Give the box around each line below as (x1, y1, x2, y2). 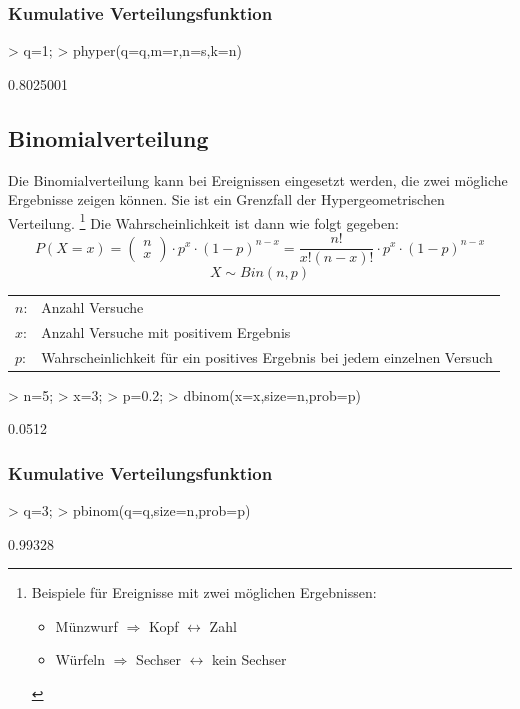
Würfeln (55, 649, 106, 670)
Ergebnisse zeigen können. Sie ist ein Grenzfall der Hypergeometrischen (8, 189, 445, 210)
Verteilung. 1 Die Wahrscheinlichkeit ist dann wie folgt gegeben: (8, 209, 399, 233)
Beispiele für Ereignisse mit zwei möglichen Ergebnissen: (31, 582, 377, 603)
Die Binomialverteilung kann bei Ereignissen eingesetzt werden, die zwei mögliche (8, 169, 508, 190)
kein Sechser (212, 649, 287, 670)
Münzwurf (55, 615, 118, 636)
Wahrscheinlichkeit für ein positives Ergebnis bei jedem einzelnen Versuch (41, 346, 493, 367)
